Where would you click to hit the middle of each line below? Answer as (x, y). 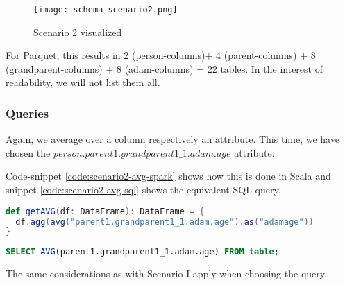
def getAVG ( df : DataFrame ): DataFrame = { (105, 211)
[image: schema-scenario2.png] (106, 10)
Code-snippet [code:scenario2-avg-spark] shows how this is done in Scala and (168, 176)
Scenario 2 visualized (78, 32)
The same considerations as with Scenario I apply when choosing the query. (166, 274)
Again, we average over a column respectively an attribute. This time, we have (172, 139)
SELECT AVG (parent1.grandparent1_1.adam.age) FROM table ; (142, 252)
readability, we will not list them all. (83, 82)
